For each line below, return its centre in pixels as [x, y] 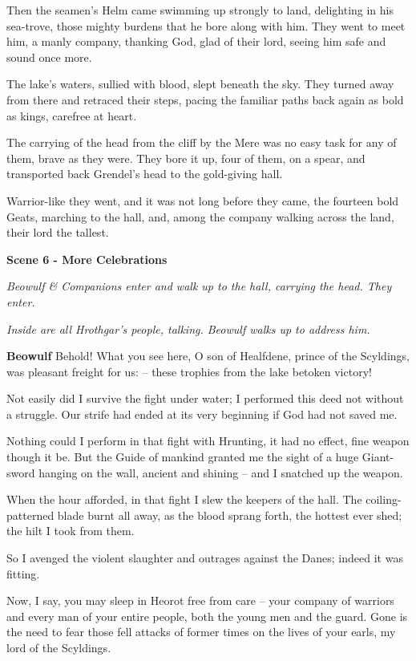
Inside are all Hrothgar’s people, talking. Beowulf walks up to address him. [188, 328]
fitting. [23, 573]
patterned [30, 515]
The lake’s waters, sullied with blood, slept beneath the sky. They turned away [200, 84]
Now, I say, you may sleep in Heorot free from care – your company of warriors [200, 600]
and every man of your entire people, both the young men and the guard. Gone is [207, 616]
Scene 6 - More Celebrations [87, 259]
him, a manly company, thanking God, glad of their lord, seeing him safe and [196, 41]
